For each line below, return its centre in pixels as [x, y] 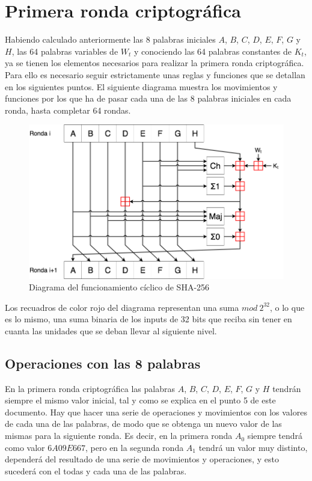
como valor [25, 447]
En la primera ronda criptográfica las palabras [90, 388]
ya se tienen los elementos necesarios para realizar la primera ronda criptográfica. [154, 63]
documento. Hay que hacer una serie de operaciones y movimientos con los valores [156, 412]
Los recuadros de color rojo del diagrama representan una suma [122, 307]
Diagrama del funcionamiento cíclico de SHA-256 [119, 287]
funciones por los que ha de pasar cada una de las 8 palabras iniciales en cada [148, 98]
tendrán [287, 388]
